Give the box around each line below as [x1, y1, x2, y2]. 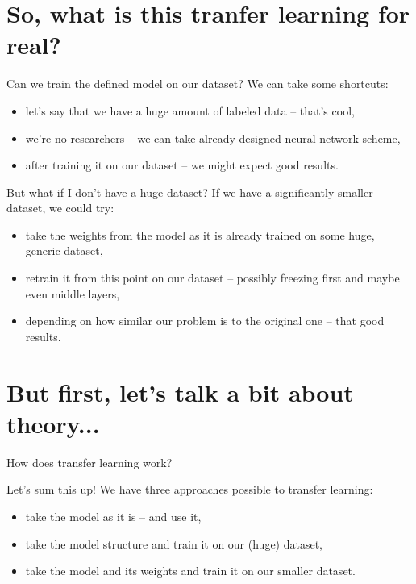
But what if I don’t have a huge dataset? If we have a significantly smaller [6, 183, 373, 200]
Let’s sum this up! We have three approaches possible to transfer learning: [6, 481, 373, 498]
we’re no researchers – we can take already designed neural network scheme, [25, 129, 401, 146]
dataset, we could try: [6, 199, 114, 216]
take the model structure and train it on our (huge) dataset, [25, 535, 323, 552]
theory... [6, 407, 100, 440]
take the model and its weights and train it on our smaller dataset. [25, 562, 356, 579]
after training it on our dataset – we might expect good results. [25, 156, 339, 173]
